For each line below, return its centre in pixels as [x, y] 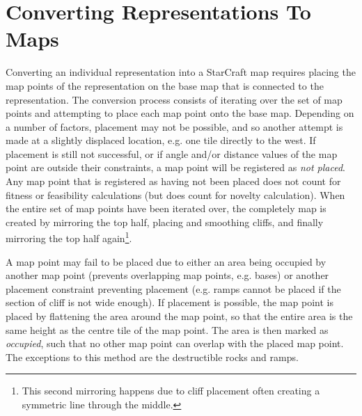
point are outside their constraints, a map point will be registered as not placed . [176, 167]
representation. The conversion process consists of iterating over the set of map [174, 99]
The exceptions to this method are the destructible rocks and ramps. [152, 357]
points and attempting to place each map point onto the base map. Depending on [180, 113]
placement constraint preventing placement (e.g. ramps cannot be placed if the [173, 288]
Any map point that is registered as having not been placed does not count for [173, 181]
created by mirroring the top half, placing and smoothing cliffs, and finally [165, 222]
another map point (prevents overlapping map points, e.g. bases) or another [167, 275]
